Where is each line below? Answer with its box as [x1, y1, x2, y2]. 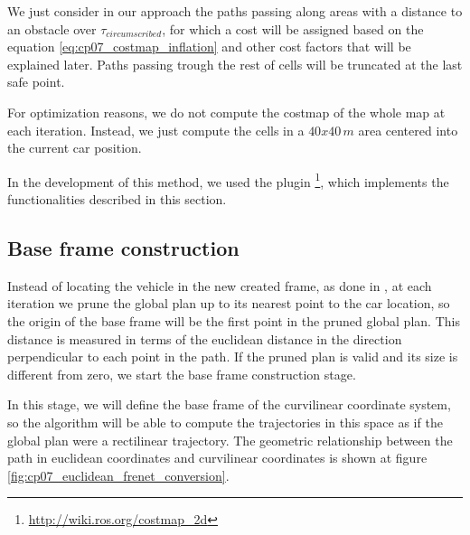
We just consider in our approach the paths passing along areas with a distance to [7, 2, 463, 20]
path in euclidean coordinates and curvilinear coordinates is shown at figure [7, 448, 428, 467]
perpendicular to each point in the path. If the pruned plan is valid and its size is [7, 347, 458, 366]
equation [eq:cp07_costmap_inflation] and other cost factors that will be [7, 37, 411, 56]
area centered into [358, 120, 458, 139]
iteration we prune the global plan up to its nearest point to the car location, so [7, 294, 450, 313]
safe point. [7, 72, 65, 91]
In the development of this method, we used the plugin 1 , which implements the [7, 169, 449, 191]
